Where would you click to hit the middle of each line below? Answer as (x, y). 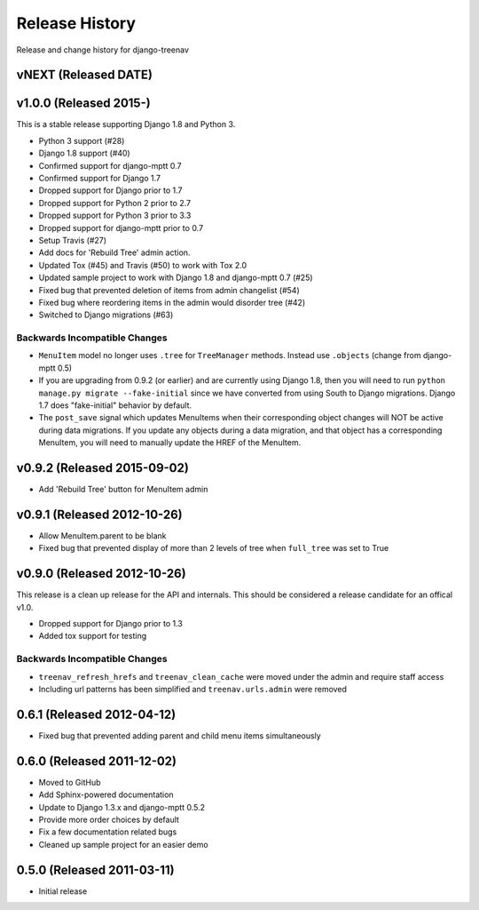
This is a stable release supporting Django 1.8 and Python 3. (126, 124)
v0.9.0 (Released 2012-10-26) (101, 574)
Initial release (63, 891)
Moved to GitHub (70, 782)
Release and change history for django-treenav (103, 50)
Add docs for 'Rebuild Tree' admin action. (114, 252)
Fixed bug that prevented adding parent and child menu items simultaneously (180, 735)
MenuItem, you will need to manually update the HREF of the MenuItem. (170, 443)
